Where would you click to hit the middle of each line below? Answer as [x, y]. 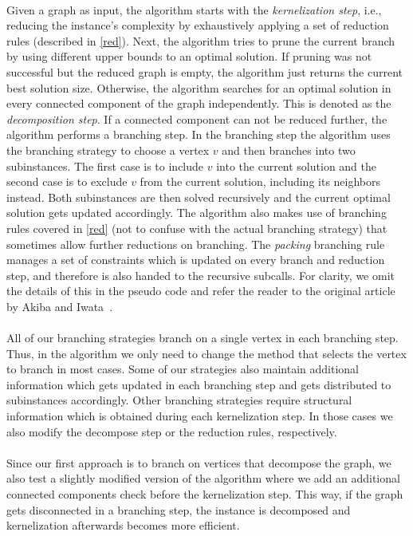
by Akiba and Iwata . [60, 306]
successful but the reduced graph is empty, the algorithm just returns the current [205, 71]
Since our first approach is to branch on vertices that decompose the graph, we [199, 462]
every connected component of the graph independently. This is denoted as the [199, 103]
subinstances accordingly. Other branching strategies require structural [179, 400]
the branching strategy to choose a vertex [108, 150]
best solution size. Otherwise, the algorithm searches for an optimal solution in [199, 87]
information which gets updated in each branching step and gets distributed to [199, 384]
